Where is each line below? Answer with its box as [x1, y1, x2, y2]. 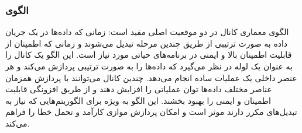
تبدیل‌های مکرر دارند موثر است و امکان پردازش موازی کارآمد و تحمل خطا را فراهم [5, 106, 297, 118]
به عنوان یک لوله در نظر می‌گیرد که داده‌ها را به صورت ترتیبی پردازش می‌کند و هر [5, 60, 293, 72]
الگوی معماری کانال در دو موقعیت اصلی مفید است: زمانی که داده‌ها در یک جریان [5, 26, 289, 38]
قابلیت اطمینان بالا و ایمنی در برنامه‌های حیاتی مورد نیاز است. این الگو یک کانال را [5, 48, 292, 61]
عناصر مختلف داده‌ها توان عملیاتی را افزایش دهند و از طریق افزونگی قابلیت [5, 83, 272, 95]
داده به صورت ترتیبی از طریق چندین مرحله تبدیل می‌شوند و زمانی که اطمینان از [5, 37, 288, 49]
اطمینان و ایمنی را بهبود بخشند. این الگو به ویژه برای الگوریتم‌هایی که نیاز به [5, 94, 271, 106]
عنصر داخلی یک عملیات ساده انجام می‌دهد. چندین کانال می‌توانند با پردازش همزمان [5, 71, 297, 83]
